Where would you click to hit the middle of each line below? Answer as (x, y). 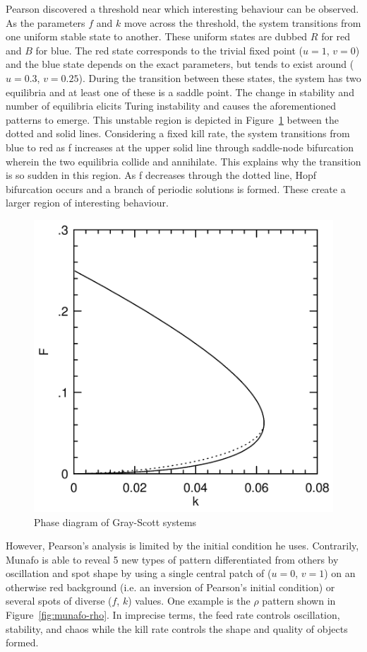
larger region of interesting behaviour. (87, 203)
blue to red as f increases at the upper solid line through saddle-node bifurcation (180, 147)
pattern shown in (299, 601)
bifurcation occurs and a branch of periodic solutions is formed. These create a (176, 188)
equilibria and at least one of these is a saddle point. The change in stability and (180, 92)
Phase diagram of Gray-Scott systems (115, 522)
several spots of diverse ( (59, 601)
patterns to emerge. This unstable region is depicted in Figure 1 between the (172, 119)
